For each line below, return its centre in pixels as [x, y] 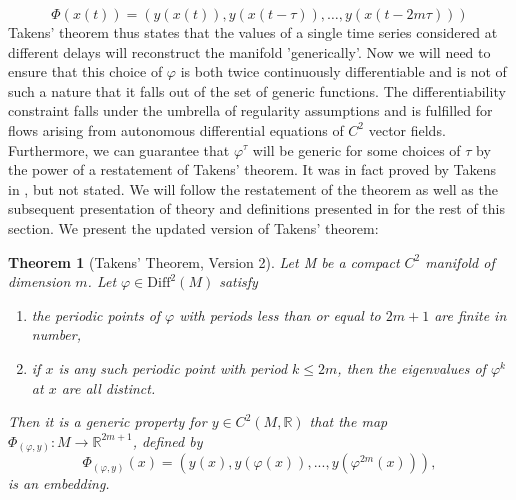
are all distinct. [108, 387]
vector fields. [407, 129]
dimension [39, 281]
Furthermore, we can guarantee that [119, 149]
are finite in [470, 314]
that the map [348, 421]
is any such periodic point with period [173, 367]
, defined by [167, 440]
